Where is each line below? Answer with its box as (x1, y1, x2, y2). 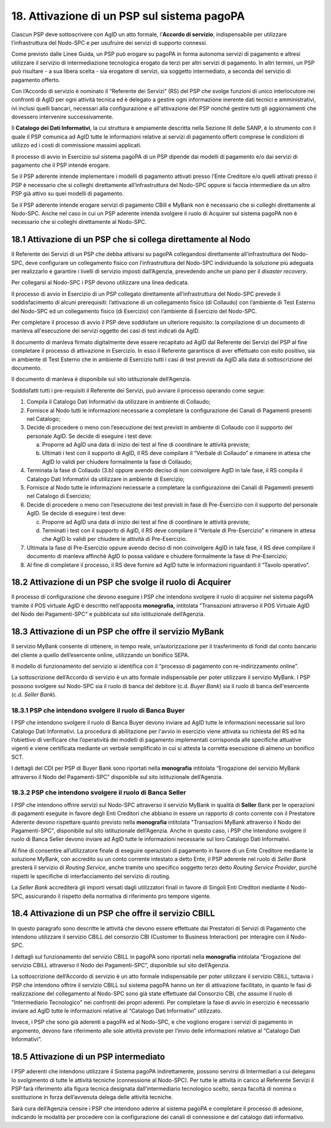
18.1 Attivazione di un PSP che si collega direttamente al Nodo (11, 234, 251, 245)
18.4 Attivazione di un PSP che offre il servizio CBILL (11, 908, 215, 919)
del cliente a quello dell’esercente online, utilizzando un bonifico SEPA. (11, 651, 190, 659)
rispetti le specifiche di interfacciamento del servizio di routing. (11, 872, 171, 880)
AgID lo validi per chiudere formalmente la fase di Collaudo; (42, 458, 192, 466)
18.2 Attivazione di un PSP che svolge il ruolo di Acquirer (11, 577, 232, 588)
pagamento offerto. (11, 76, 61, 83)
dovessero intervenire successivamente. (11, 113, 114, 121)
